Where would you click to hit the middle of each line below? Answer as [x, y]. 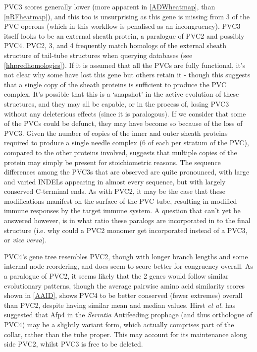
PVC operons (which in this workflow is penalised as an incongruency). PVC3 [122, 26]
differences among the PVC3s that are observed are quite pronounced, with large [127, 172]
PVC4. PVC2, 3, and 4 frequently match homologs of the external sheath [115, 45]
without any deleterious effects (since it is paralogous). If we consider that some [125, 113]
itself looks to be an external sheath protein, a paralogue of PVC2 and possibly [124, 35]
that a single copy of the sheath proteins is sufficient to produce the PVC [115, 84]
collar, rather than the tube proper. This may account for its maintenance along [126, 334]
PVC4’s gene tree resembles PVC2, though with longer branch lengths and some [126, 256]
